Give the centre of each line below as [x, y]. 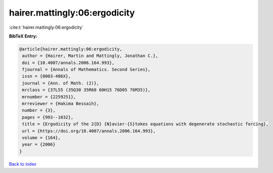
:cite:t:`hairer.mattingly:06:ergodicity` [46, 27]
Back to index [23, 164]
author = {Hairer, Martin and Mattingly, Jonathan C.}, [90, 56]
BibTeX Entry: [23, 36]
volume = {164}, [41, 138]
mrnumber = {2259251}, [49, 97]
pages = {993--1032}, [48, 117]
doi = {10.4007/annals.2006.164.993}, [68, 63]
